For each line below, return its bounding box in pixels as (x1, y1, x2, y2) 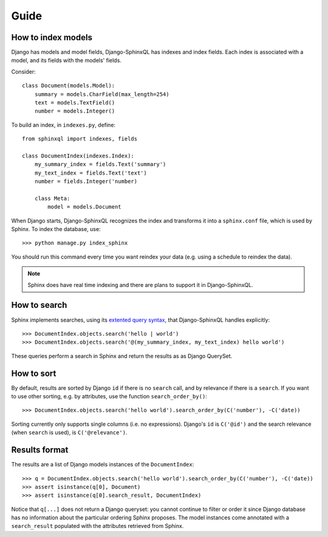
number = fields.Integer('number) (34, 178, 138, 185)
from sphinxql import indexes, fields (22, 136, 138, 142)
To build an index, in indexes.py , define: (11, 121, 115, 128)
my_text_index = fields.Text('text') (34, 169, 147, 176)
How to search (11, 300, 67, 310)
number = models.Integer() (34, 108, 115, 115)
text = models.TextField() (34, 99, 115, 106)
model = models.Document (47, 204, 121, 210)
